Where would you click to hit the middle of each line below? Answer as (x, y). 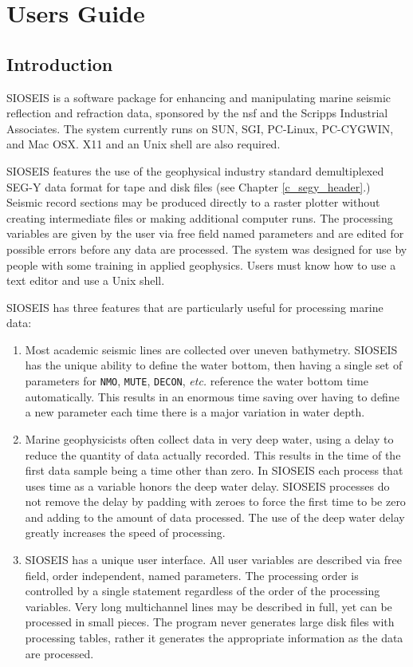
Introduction (60, 63)
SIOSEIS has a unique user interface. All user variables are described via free (213, 560)
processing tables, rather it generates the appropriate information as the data (214, 638)
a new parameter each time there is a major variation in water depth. (195, 412)
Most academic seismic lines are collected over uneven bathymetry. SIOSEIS (211, 349)
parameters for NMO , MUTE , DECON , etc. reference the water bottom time (197, 381)
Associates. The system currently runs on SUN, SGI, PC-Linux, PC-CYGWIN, (200, 128)
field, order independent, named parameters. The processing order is (192, 575)
